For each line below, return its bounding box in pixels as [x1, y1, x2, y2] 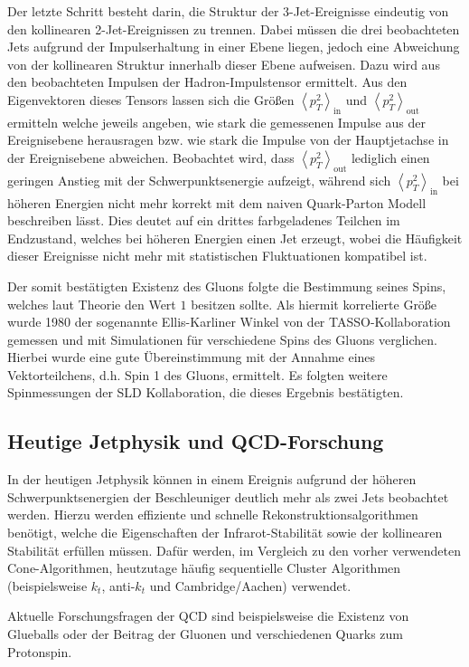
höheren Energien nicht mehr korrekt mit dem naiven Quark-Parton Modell [7, 193, 427, 212]
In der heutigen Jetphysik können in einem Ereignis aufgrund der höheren [7, 470, 417, 489]
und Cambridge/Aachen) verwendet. [149, 576, 352, 595]
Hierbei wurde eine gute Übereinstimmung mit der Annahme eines [7, 348, 376, 367]
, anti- [101, 576, 136, 595]
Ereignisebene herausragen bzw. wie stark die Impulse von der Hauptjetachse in [7, 130, 449, 149]
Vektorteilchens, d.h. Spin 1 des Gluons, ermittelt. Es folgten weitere [7, 365, 388, 384]
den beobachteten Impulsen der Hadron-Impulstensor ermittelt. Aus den [7, 72, 408, 91]
